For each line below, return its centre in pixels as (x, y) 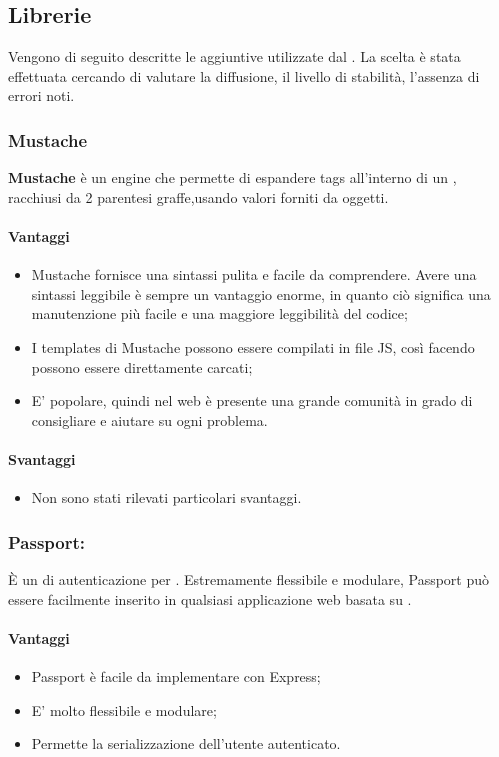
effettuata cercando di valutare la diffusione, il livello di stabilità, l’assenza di (244, 75)
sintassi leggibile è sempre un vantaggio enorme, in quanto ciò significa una (261, 293)
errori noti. (41, 95)
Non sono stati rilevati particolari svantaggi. (166, 497)
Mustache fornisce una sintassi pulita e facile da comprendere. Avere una (254, 274)
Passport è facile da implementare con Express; (176, 675)
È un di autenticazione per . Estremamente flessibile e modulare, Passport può (249, 578)
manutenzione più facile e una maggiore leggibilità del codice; (219, 313)
